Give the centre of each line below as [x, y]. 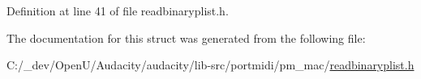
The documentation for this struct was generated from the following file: [186, 37]
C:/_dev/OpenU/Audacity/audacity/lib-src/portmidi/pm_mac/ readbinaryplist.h [210, 65]
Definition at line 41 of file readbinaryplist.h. [118, 10]
